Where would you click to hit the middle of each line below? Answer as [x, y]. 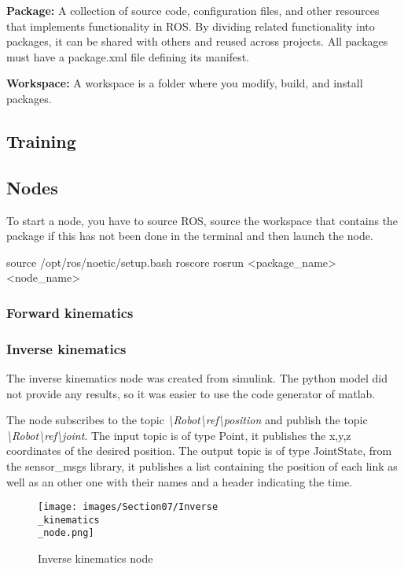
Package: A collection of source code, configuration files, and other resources [193, 10]
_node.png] [66, 533]
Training [41, 140]
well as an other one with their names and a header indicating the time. [180, 481]
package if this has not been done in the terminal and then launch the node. [190, 236]
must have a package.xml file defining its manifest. [128, 56]
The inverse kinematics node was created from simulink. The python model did [197, 377]
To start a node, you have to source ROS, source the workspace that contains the [202, 220]
